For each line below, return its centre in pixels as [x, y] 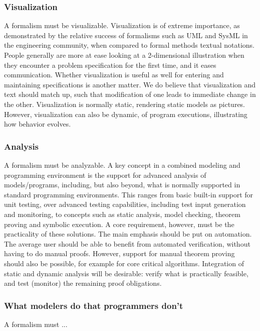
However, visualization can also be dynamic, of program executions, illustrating [126, 114]
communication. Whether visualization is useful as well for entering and [114, 75]
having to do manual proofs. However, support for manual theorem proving [119, 253]
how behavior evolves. [38, 124]
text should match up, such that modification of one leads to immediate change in [130, 94]
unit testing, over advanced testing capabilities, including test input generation [125, 204]
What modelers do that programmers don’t [94, 305]
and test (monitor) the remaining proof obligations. [83, 283]
